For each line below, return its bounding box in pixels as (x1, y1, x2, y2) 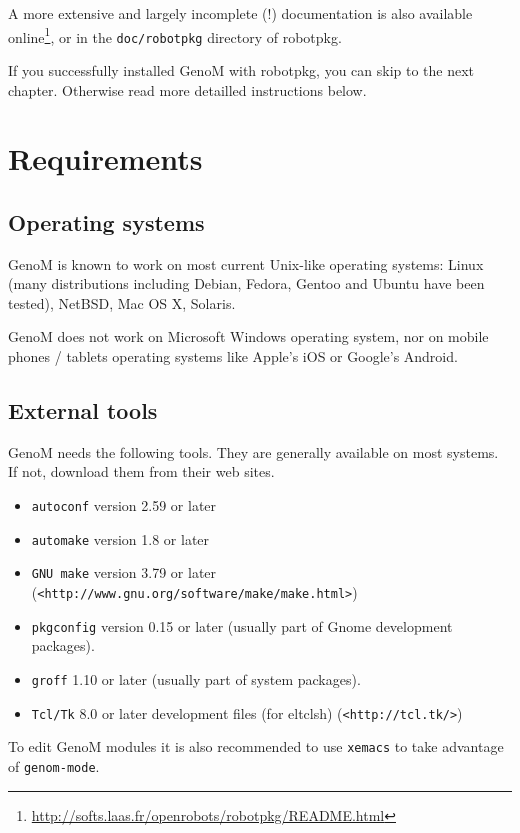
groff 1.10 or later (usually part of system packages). (31, 668, 361, 689)
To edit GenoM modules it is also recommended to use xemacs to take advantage (8, 736, 504, 757)
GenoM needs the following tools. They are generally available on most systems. (8, 441, 499, 462)
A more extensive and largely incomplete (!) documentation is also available (8, 3, 473, 23)
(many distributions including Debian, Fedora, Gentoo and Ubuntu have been (8, 273, 485, 294)
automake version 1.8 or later (31, 528, 210, 549)
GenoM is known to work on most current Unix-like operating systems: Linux (8, 253, 484, 274)
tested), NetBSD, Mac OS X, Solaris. (8, 292, 236, 313)
